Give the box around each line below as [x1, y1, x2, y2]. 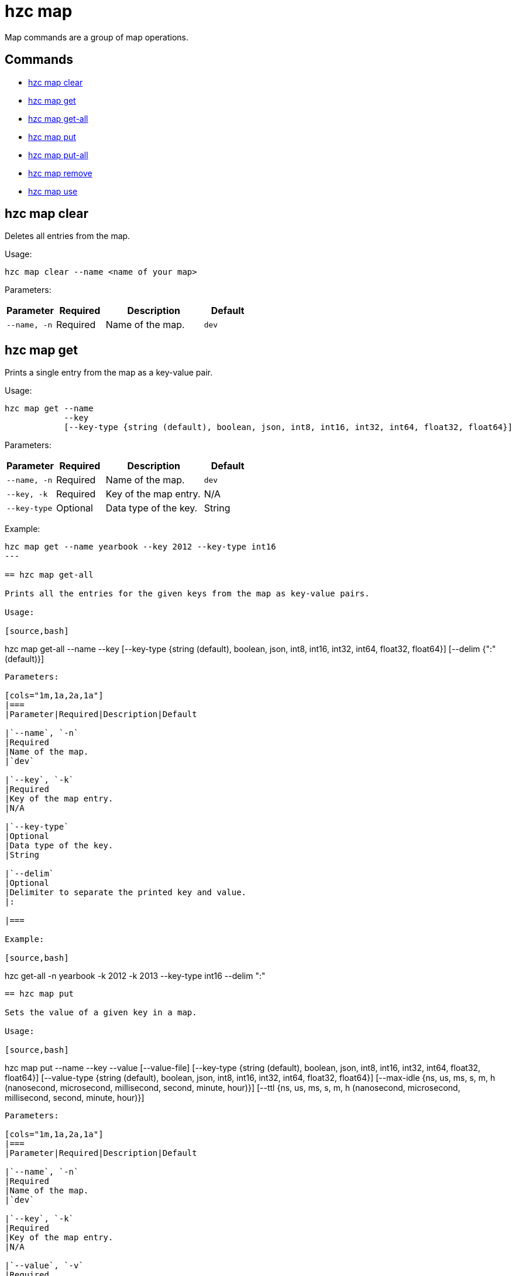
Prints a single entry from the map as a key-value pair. [5, 367, 213, 378]
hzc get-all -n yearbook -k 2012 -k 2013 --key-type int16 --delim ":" [5, 971, 266, 981]
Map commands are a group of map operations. [5, 32, 189, 42]
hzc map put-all [28, 149, 88, 160]
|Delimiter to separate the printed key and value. [5, 888, 247, 898]
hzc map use [28, 186, 78, 196]
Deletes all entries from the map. [5, 231, 130, 241]
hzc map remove [28, 168, 92, 178]
